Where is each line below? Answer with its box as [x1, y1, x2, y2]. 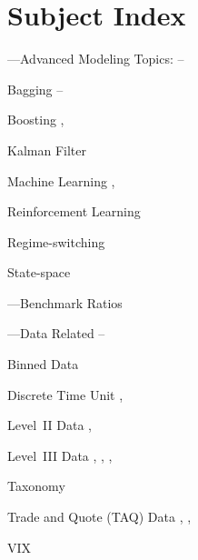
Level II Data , [7, 415, 92, 435]
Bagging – [7, 79, 64, 98]
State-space [7, 263, 71, 282]
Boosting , [7, 110, 64, 129]
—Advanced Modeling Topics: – [7, 49, 184, 68]
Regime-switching [7, 232, 105, 251]
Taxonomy [7, 476, 65, 495]
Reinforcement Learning [7, 202, 141, 221]
